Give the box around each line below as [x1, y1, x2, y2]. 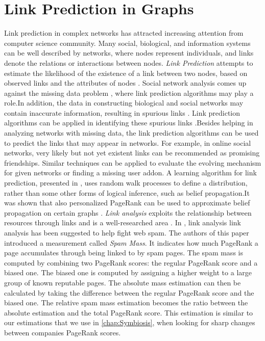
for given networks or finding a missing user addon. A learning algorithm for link [4, 167, 257, 178]
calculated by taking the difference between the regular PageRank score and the [4, 287, 254, 298]
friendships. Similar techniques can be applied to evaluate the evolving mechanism [4, 157, 261, 168]
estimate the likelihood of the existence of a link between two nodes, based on [4, 67, 248, 78]
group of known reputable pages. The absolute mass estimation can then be [4, 277, 241, 287]
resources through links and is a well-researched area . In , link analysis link [4, 217, 241, 228]
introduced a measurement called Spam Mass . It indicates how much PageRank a [4, 237, 258, 248]
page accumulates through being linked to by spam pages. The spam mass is [4, 247, 243, 258]
